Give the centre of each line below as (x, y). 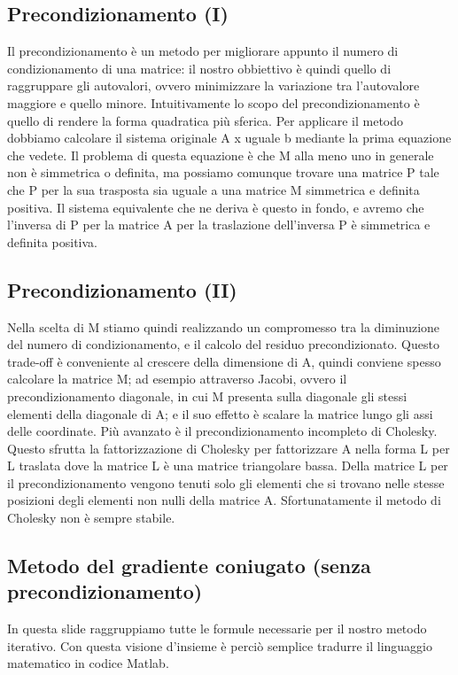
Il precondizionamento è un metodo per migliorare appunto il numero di (203, 51)
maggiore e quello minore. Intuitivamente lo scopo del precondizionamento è (213, 102)
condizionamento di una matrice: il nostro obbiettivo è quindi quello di (199, 68)
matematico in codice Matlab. (88, 663)
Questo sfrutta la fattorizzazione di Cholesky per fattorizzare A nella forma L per (229, 448)
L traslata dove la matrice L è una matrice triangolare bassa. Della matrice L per (228, 466)
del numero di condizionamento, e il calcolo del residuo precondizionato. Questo (223, 344)
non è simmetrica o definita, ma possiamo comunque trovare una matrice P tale (223, 172)
